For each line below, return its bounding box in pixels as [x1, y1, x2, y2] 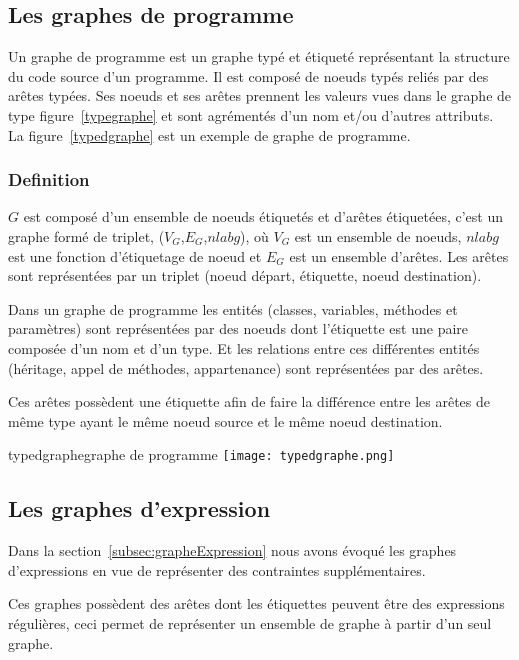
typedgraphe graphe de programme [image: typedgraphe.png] [8, 444, 395, 465]
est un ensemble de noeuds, [294, 225, 462, 246]
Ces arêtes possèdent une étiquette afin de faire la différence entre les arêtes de [8, 391, 491, 412]
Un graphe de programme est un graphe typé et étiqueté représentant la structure [8, 46, 510, 67]
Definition [8, 167, 90, 192]
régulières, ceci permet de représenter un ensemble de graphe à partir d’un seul [8, 612, 492, 633]
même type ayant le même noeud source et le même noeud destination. [8, 410, 443, 431]
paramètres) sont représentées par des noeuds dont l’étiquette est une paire [8, 318, 469, 339]
